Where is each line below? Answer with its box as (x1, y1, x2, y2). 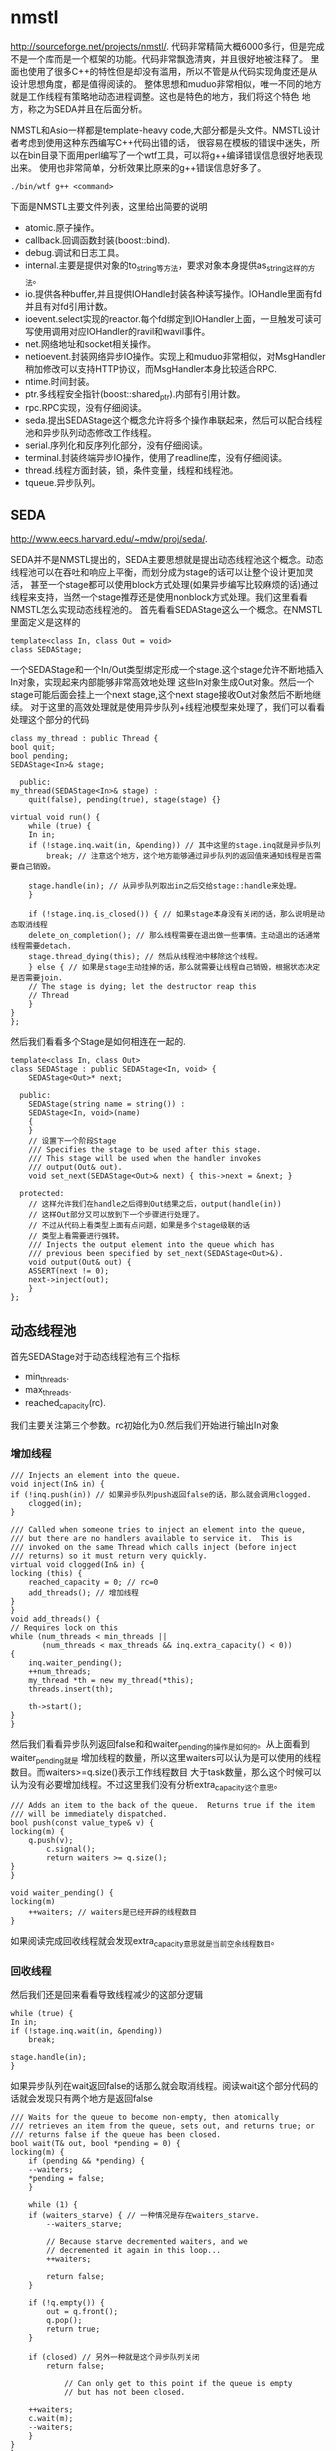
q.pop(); (46, 2316, 83, 2326)
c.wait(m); (28, 2414, 74, 2424)
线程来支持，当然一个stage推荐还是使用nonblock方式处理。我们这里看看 (10, 591, 308, 603)
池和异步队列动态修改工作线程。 (24, 427, 157, 439)
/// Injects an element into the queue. (10, 1470, 182, 1480)
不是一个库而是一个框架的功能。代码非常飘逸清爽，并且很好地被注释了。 (10, 52, 308, 65)
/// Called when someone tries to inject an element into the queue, (10, 1524, 307, 1535)
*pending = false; (28, 2174, 105, 2184)
